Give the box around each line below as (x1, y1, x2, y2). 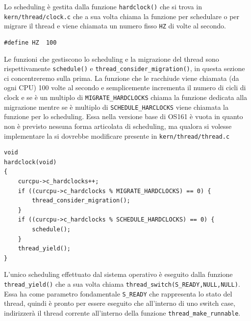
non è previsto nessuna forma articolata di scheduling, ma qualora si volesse (4, 121, 232, 131)
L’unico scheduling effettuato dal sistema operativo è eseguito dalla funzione (4, 269, 233, 279)
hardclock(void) (4, 158, 57, 166)
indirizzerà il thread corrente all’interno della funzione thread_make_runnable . (4, 307, 241, 318)
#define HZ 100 (4, 39, 57, 46)
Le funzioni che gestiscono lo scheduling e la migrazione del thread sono (4, 53, 219, 64)
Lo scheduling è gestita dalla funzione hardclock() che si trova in (4, 1, 202, 11)
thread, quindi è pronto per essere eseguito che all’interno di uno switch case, (4, 298, 235, 308)
